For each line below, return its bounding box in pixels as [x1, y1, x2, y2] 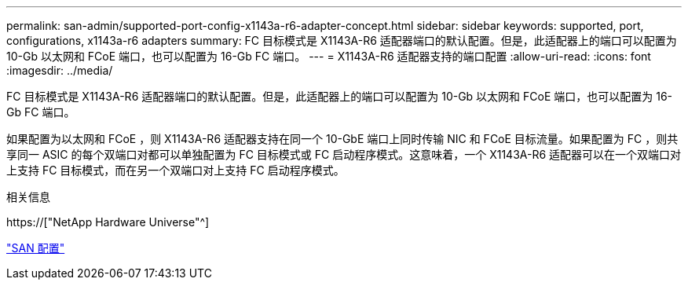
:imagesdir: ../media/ [6, 64, 113, 77]
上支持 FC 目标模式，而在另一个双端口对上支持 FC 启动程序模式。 [6, 163, 345, 177]
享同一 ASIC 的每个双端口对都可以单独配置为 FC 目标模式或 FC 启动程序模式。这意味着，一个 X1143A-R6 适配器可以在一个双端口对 [6, 148, 682, 161]
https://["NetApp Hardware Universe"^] [6, 215, 210, 229]
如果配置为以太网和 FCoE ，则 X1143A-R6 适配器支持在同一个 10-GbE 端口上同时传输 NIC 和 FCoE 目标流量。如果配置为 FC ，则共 [6, 132, 679, 145]
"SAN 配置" [6, 241, 65, 255]
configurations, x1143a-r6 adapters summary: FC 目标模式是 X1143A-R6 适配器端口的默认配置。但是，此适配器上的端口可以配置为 [6, 34, 677, 47]
